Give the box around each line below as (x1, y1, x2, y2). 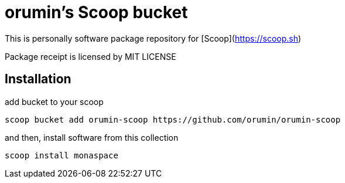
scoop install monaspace (5, 150, 118, 160)
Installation (5, 72, 71, 87)
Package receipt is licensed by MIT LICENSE (5, 51, 176, 62)
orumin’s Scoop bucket (5, 2, 188, 22)
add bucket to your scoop (5, 96, 104, 107)
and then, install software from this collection (5, 132, 179, 143)
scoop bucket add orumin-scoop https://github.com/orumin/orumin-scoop (5, 114, 341, 124)
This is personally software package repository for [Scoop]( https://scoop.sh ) (5, 33, 302, 43)
